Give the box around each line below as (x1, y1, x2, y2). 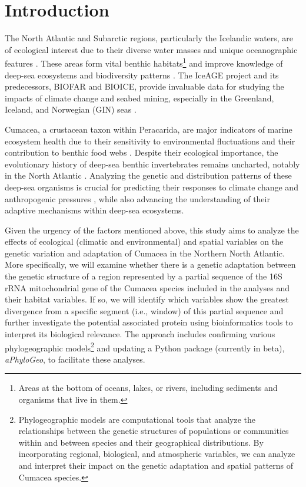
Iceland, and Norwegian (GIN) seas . (5, 103, 137, 116)
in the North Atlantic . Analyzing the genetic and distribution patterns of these (5, 169, 292, 182)
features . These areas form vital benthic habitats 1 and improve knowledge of (5, 55, 283, 69)
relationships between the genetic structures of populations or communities (18, 425, 289, 437)
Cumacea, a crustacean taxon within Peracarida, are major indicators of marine (5, 123, 292, 135)
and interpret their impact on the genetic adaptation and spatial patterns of (18, 459, 294, 472)
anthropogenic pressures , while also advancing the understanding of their (5, 192, 270, 205)
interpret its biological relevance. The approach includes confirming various (5, 328, 275, 340)
